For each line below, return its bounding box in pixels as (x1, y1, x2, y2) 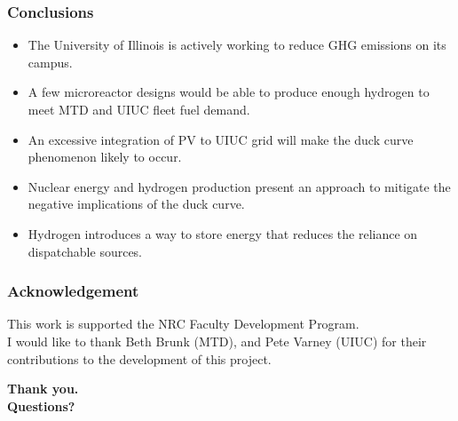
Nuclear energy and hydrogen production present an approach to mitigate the (28, 177, 451, 195)
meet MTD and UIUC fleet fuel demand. (28, 100, 250, 118)
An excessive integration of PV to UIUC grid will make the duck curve (28, 130, 414, 148)
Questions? (7, 396, 75, 415)
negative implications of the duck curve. (28, 195, 245, 213)
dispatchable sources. (28, 242, 143, 260)
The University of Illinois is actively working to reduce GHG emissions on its (28, 36, 446, 54)
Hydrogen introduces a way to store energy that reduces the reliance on (28, 224, 418, 242)
